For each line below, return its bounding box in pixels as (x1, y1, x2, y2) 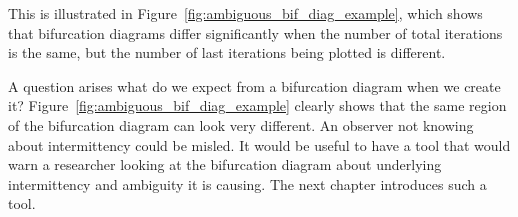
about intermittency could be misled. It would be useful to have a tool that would (8, 134, 511, 155)
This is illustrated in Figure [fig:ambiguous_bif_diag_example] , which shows (8, 3, 483, 23)
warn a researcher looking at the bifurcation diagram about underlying (8, 154, 442, 175)
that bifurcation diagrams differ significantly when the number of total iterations (8, 22, 503, 43)
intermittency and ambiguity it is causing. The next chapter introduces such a (8, 173, 487, 194)
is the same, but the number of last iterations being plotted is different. (8, 42, 446, 63)
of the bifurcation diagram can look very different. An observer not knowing (8, 114, 474, 135)
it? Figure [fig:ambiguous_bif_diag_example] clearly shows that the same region (8, 95, 507, 116)
